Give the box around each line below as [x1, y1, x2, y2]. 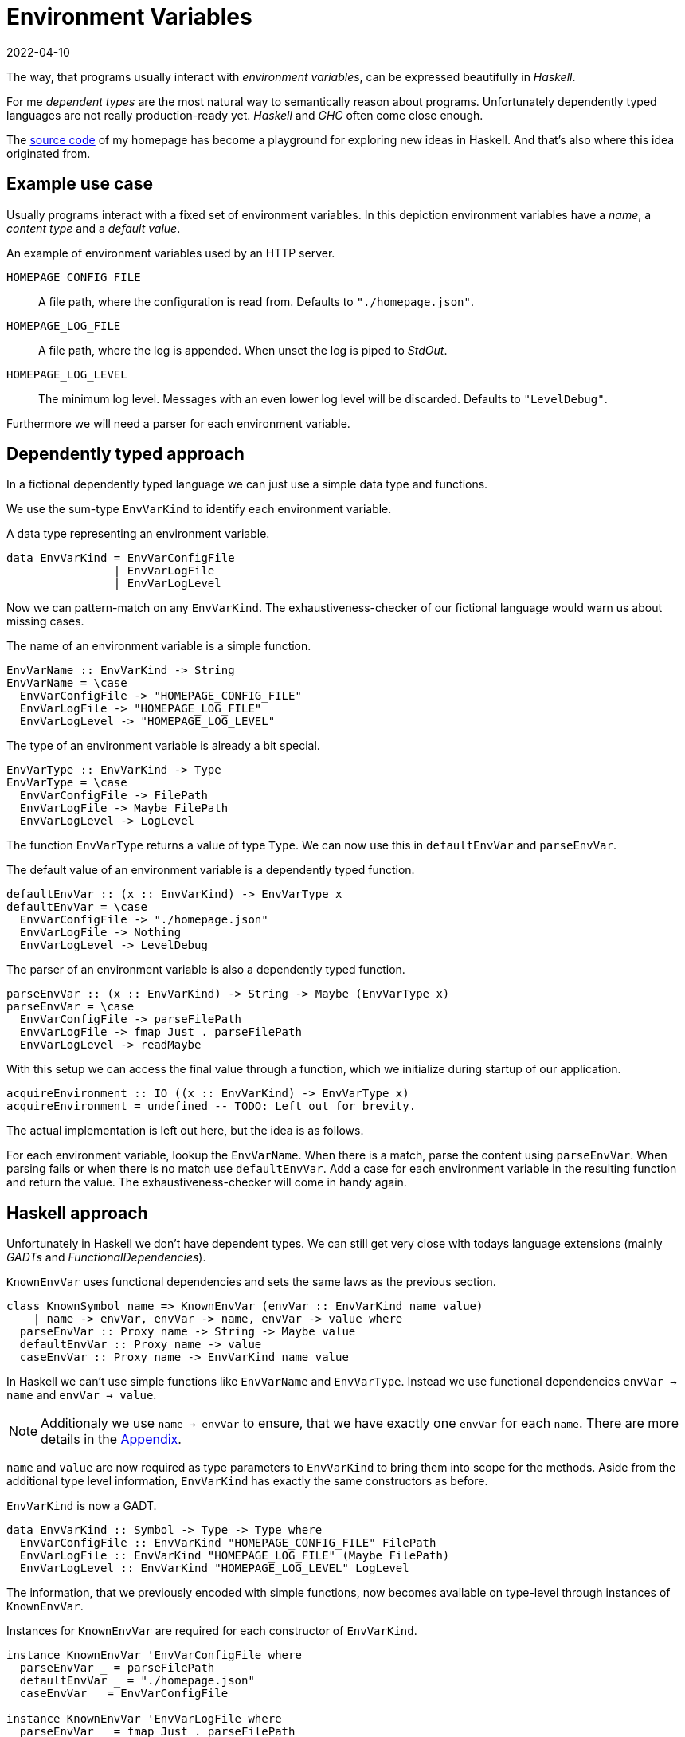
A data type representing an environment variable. [6, 527, 270, 541]
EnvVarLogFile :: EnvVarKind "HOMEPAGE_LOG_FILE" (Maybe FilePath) [19, 1549, 450, 1563]
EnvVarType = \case [6, 776, 127, 790]
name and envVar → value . [6, 1388, 157, 1402]
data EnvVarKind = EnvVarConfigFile [6, 551, 235, 565]
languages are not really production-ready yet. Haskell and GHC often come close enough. [6, 108, 483, 122]
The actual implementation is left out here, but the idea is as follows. [6, 1123, 364, 1138]
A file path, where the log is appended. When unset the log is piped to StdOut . [38, 343, 448, 357]
